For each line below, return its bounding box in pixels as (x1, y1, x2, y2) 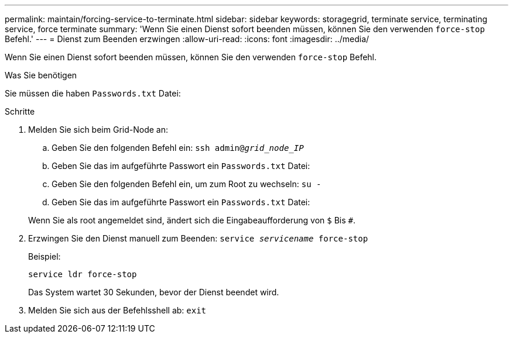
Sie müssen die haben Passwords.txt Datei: (5, 88, 181, 98)
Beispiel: (28, 251, 61, 261)
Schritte (5, 106, 35, 116)
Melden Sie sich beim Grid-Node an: (28, 125, 168, 134)
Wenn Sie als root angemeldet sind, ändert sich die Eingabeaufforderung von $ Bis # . (28, 215, 355, 225)
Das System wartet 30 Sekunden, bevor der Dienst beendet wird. (28, 287, 279, 297)
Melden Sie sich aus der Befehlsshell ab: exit (28, 305, 207, 315)
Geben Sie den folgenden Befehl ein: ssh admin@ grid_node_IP (52, 143, 304, 153)
